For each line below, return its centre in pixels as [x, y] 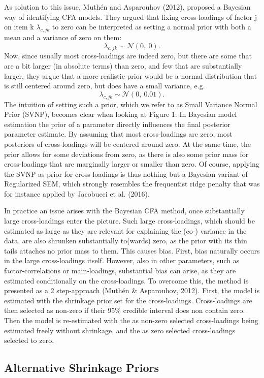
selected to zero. [29, 340]
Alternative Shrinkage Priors [82, 368]
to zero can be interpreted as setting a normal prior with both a [152, 27]
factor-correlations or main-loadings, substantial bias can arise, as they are [120, 271]
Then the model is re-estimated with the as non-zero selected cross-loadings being [131, 320]
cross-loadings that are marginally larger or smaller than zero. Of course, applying [132, 164]
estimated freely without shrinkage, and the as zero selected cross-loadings [120, 330]
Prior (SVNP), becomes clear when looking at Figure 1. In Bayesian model [121, 114]
